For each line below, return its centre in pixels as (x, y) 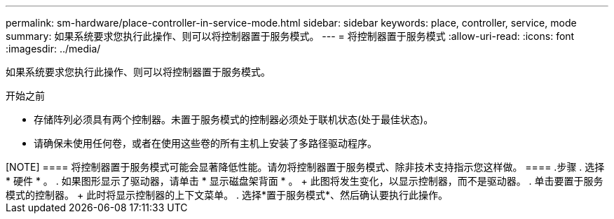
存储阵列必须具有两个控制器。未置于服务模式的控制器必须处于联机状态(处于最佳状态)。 (234, 119)
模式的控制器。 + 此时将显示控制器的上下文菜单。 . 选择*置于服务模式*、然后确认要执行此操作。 (227, 195)
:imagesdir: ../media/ (53, 49)
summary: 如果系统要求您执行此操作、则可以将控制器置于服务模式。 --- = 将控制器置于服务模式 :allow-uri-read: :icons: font (290, 36)
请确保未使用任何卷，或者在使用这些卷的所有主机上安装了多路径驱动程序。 (205, 143)
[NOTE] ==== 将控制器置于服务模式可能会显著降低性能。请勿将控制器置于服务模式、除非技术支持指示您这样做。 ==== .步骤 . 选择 (305, 167)
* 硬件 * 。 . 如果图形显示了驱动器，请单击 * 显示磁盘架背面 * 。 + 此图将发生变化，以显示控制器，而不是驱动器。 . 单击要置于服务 (305, 181)
